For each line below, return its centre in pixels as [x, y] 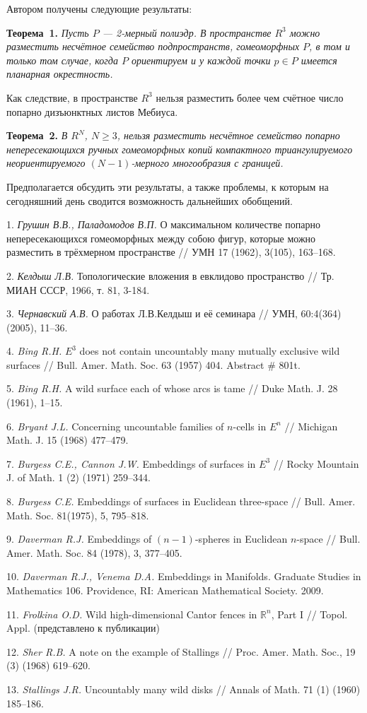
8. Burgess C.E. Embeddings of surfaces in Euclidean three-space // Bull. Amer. [181, 501]
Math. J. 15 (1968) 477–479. [68, 440]
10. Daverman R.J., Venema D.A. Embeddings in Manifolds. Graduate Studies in [184, 576]
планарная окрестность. [60, 74]
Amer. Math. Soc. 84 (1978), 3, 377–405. [94, 552]
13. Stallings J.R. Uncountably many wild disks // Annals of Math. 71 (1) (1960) [183, 689]
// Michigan [311, 426]
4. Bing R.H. [34, 351]
